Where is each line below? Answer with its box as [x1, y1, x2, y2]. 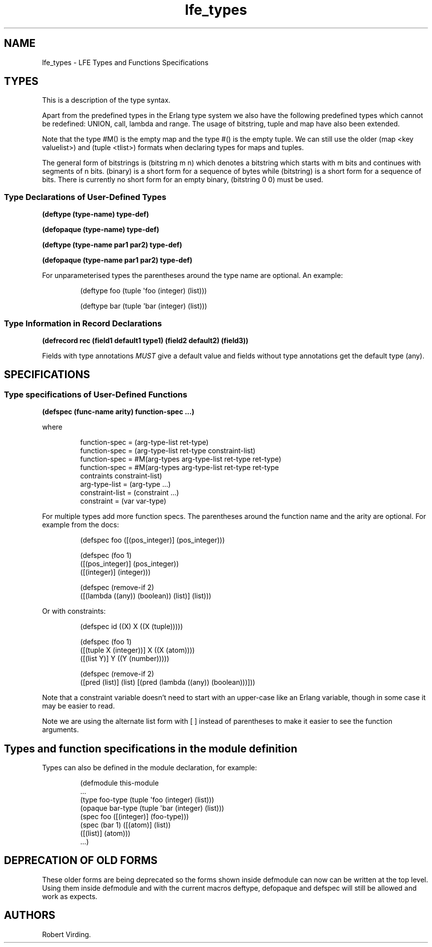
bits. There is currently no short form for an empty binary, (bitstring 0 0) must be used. [42, 175, 324, 184]
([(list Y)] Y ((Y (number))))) [80, 654, 170, 663]
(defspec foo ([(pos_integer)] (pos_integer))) [80, 536, 225, 545]
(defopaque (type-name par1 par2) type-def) [42, 256, 192, 265]
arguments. [42, 725, 79, 734]
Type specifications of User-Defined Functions [4, 389, 187, 399]
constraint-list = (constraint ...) [80, 488, 179, 497]
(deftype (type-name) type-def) [42, 210, 149, 219]
